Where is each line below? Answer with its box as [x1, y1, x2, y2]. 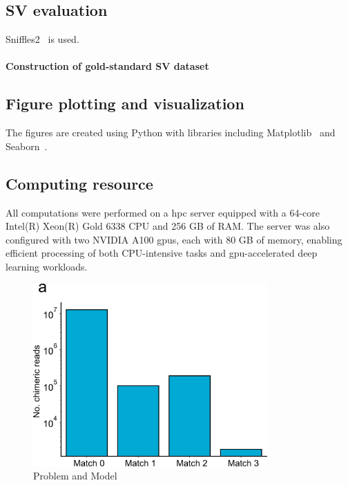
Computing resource [6, 172, 153, 194]
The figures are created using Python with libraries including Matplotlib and [6, 125, 336, 140]
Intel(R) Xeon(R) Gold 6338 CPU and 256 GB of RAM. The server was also [6, 219, 330, 233]
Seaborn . [6, 138, 48, 153]
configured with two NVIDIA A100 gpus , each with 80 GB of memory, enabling [6, 232, 342, 246]
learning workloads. [6, 259, 88, 273]
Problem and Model [33, 468, 117, 483]
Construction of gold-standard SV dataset [6, 59, 209, 73]
